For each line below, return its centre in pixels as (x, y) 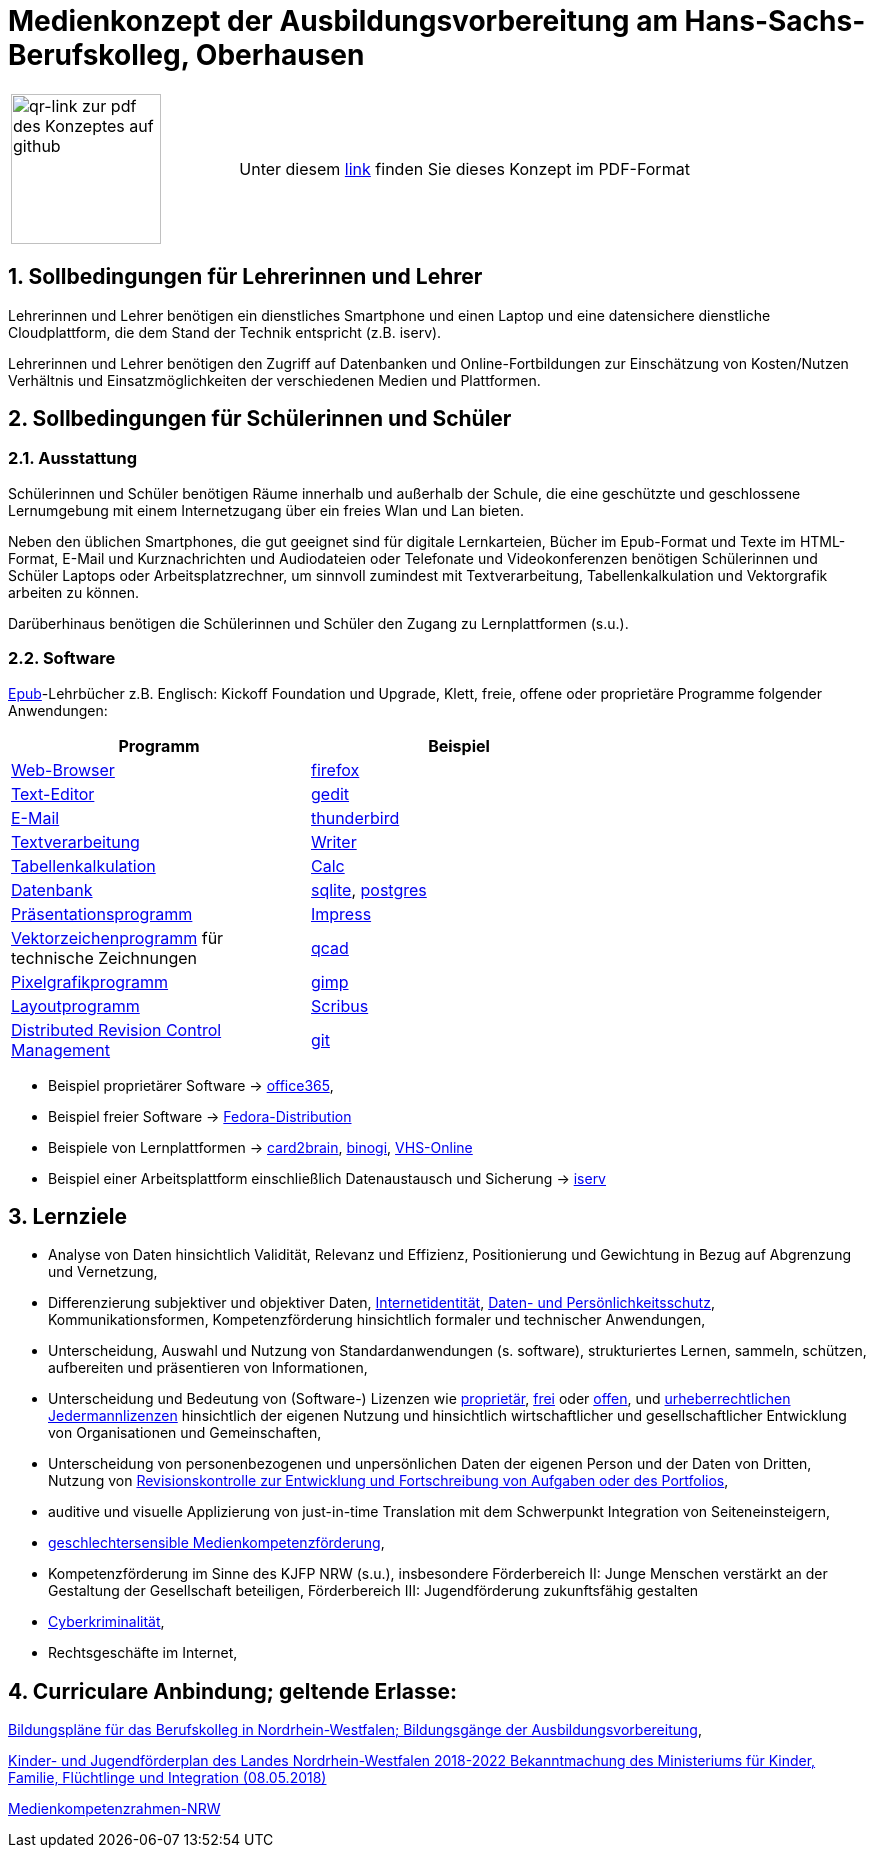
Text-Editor (53, 793)
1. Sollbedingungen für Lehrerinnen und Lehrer (245, 277)
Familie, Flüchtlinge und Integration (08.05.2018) (167, 1778)
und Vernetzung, (103, 1272)
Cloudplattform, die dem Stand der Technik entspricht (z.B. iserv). (225, 332)
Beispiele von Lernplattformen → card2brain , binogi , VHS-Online (260, 1147)
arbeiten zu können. (74, 592)
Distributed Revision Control (116, 1029)
